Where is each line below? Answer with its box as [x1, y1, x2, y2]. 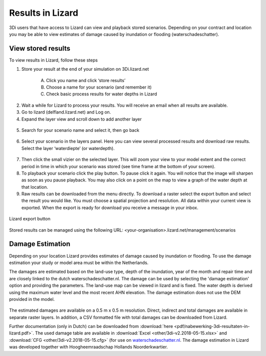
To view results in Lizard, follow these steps [9, 57, 98, 63]
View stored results [9, 44, 70, 53]
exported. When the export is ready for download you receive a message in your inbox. [21, 205, 199, 210]
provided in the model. [9, 296, 55, 302]
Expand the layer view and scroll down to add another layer [21, 116, 142, 122]
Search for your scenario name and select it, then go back [21, 127, 140, 133]
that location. [21, 184, 48, 190]
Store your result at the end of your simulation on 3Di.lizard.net [21, 66, 149, 72]
